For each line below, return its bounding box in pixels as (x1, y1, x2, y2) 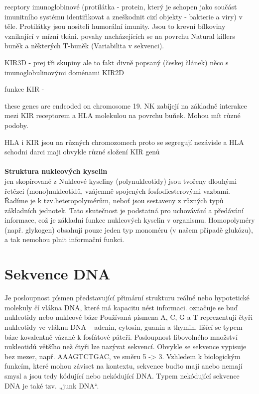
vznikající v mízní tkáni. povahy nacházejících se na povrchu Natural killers (4, 30, 235, 41)
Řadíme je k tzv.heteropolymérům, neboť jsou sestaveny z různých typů (4, 195, 224, 206)
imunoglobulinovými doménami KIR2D (4, 67, 124, 77)
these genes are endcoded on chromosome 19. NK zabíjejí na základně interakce (4, 100, 247, 111)
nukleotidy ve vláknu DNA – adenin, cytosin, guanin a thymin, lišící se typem (4, 321, 243, 332)
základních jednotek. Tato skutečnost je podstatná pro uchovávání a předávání (4, 205, 244, 215)
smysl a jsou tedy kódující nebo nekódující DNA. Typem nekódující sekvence (4, 370, 240, 381)
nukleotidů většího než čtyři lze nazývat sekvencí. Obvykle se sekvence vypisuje (4, 341, 247, 352)
